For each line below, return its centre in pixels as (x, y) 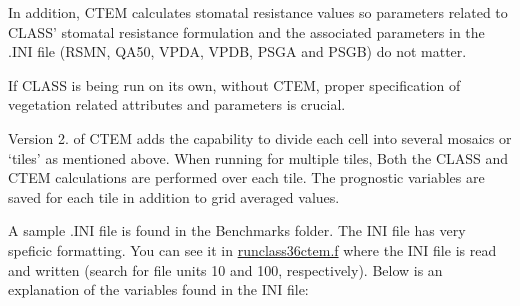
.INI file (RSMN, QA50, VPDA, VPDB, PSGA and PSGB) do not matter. (237, 51)
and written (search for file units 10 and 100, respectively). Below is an (225, 269)
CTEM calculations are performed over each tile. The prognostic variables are (246, 177)
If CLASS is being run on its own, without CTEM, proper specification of (234, 84)
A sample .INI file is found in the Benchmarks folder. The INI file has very (237, 230)
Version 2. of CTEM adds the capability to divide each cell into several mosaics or (260, 137)
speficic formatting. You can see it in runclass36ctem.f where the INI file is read (252, 249)
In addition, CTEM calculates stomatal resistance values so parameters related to (258, 12)
